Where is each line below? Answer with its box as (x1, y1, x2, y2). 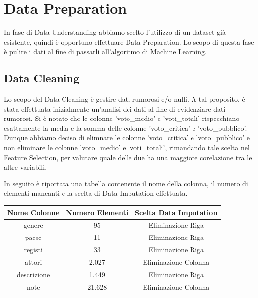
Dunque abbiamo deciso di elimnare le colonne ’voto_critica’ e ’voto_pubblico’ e (4, 132, 250, 143)
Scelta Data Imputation (135, 207, 218, 217)
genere (23, 220, 43, 230)
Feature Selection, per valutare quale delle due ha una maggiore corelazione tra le (4, 152, 252, 162)
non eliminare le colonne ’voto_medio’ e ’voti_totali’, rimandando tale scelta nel (4, 142, 250, 153)
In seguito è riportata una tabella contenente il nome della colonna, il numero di (4, 178, 248, 188)
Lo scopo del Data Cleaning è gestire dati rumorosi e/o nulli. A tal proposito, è (4, 94, 245, 104)
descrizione (17, 269, 50, 279)
